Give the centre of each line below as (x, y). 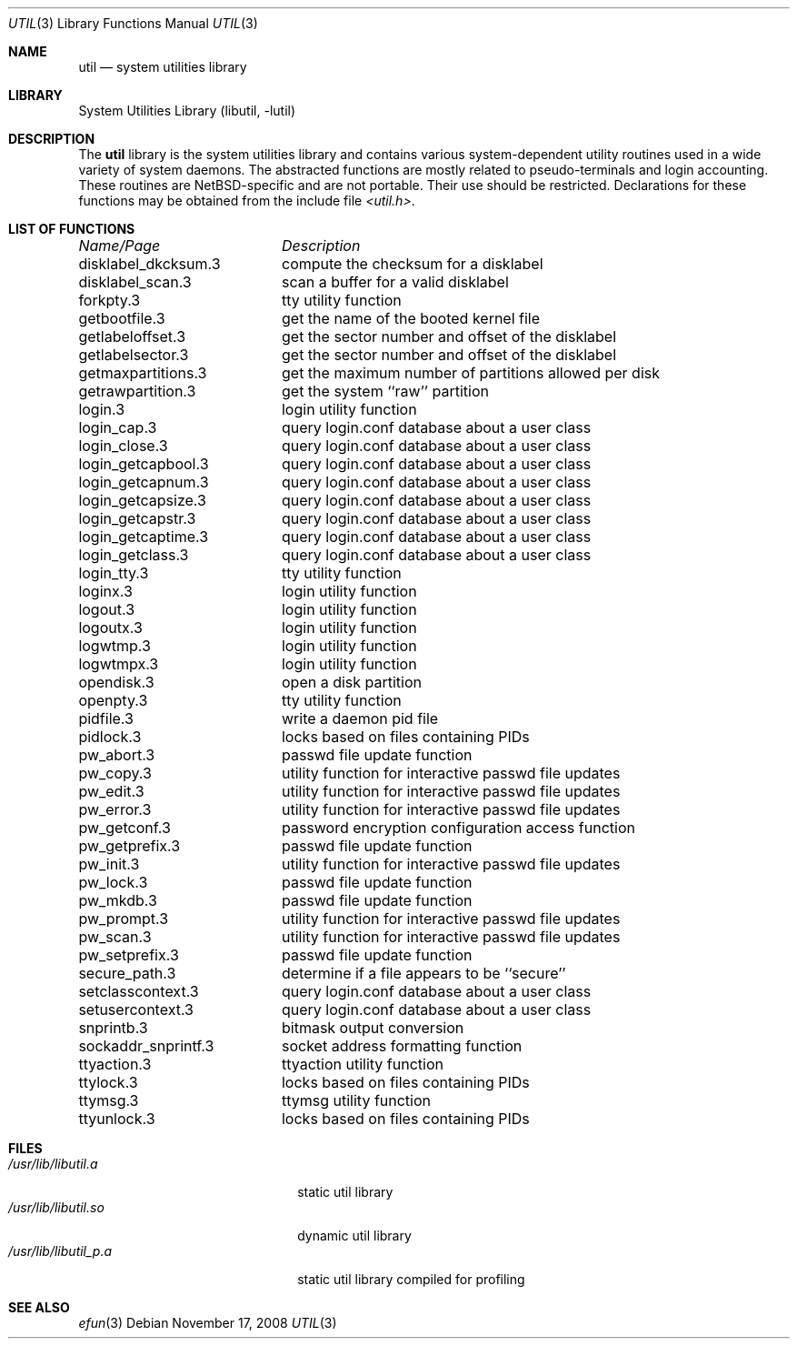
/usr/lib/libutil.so (56, 1207)
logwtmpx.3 (119, 664)
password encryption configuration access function (458, 828)
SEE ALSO (39, 1307)
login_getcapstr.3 (137, 518)
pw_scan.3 (115, 937)
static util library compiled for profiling (411, 1279)
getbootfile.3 (122, 318)
